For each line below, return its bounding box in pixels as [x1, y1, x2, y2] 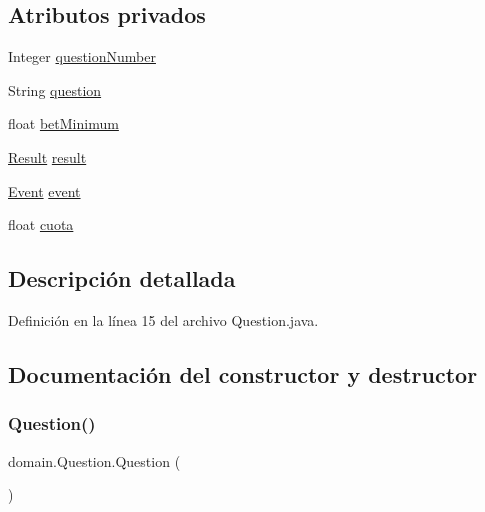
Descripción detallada [8, 263, 236, 294]
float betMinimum [8, 113, 119, 134]
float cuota [8, 214, 74, 235]
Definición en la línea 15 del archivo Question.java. [8, 309, 319, 330]
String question [8, 79, 102, 100]
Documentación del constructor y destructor [8, 358, 478, 389]
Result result [8, 146, 87, 167]
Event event [8, 180, 81, 201]
